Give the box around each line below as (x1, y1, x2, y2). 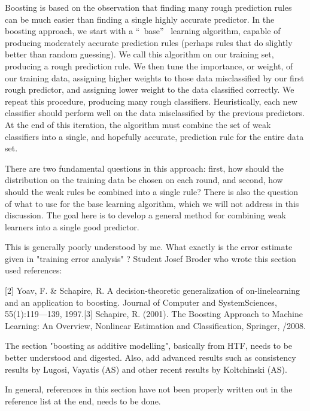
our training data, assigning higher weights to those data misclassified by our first (5, 71, 305, 84)
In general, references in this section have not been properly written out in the (5, 383, 293, 395)
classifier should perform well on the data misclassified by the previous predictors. (5, 106, 305, 119)
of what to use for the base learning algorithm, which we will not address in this (5, 197, 299, 209)
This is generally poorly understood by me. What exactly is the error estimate (5, 240, 293, 253)
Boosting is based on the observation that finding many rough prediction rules (5, 1, 292, 13)
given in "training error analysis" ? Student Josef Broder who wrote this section (5, 252, 296, 264)
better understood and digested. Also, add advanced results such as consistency (5, 351, 296, 364)
